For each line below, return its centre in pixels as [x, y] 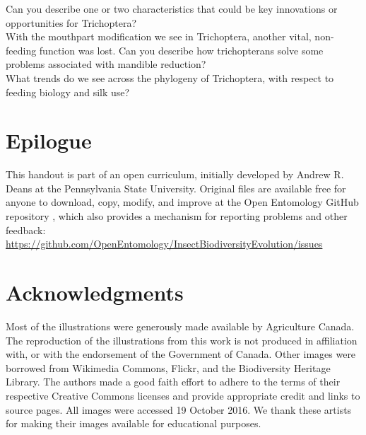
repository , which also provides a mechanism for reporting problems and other [177, 216]
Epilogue [49, 140]
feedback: [26, 230]
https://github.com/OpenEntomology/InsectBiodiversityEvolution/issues [164, 244]
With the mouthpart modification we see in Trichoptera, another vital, [159, 36]
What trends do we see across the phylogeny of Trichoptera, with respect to [170, 77]
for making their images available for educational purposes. [134, 423]
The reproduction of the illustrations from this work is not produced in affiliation [182, 340]
